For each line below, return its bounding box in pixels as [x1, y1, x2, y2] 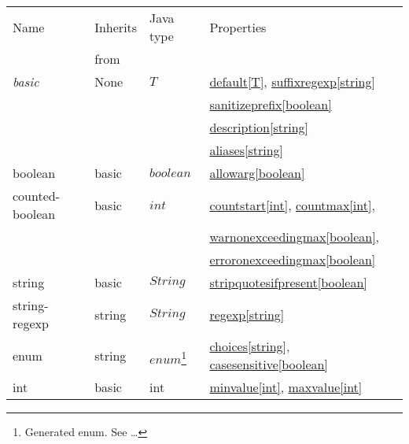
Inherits [94, 17, 138, 36]
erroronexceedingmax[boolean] [209, 250, 376, 268]
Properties [209, 17, 267, 36]
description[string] [209, 118, 309, 136]
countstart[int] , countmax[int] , [209, 195, 375, 214]
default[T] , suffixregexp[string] [209, 72, 375, 91]
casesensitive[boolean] [209, 355, 328, 373]
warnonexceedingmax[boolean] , [209, 228, 380, 246]
